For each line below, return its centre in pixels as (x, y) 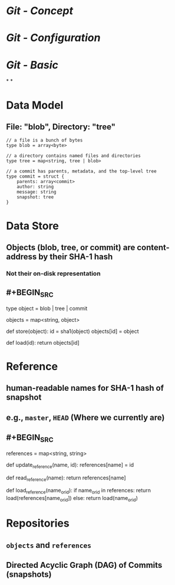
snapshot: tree (35, 197)
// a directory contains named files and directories (74, 156)
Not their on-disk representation (54, 273)
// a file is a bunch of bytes (44, 140)
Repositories (38, 523)
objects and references (49, 545)
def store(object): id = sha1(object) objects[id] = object (73, 331)
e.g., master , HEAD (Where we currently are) (85, 417)
